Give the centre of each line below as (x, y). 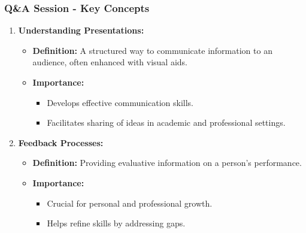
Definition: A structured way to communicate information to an (152, 50)
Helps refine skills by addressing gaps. (116, 223)
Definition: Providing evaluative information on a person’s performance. (167, 163)
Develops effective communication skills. (120, 102)
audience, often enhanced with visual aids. (110, 62)
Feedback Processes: (61, 142)
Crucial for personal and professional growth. (130, 203)
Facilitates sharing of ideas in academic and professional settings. (166, 122)
